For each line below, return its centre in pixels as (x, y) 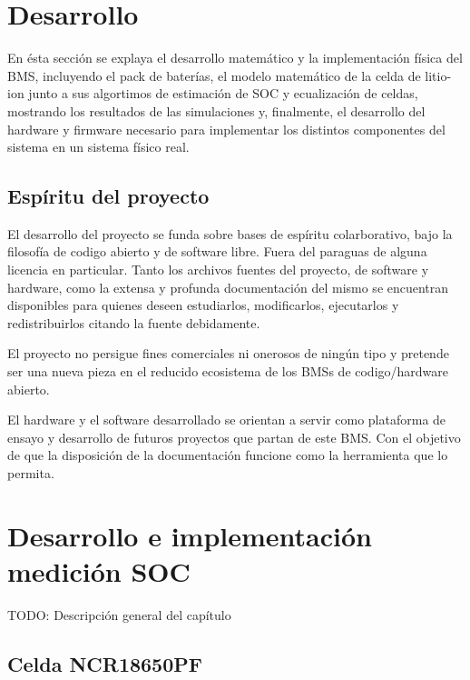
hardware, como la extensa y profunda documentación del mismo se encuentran (228, 287)
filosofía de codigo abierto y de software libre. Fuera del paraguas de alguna (217, 251)
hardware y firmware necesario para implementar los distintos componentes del (226, 129)
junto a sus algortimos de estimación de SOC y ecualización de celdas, (223, 93)
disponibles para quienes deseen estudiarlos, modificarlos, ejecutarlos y (203, 305)
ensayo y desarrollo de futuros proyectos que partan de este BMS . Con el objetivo (234, 437)
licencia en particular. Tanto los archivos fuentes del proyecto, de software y (218, 270)
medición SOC (99, 570)
